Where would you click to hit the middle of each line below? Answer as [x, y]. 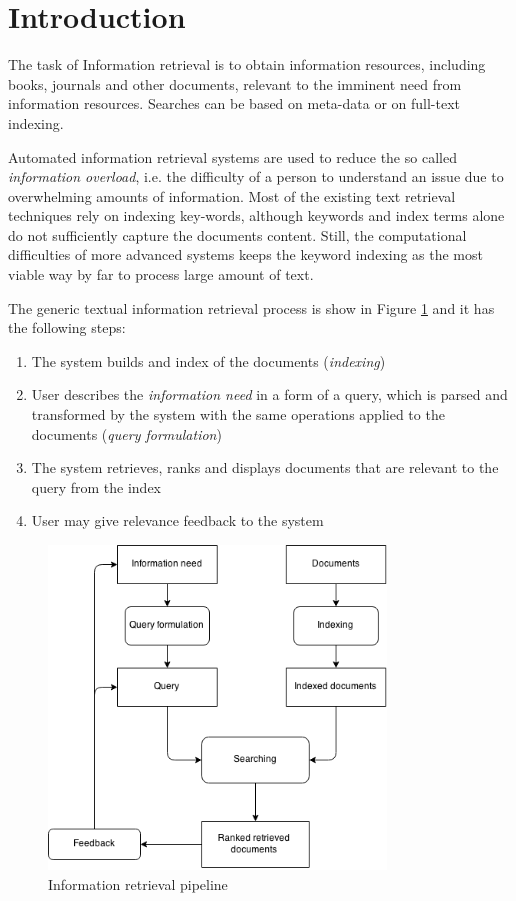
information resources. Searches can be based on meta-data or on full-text [234, 103]
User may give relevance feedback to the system [177, 520]
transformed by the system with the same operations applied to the [238, 414]
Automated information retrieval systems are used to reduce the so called [232, 156]
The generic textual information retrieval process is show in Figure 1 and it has [251, 307]
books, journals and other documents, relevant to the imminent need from [235, 83]
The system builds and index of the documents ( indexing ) [208, 360]
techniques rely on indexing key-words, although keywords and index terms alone [256, 215]
